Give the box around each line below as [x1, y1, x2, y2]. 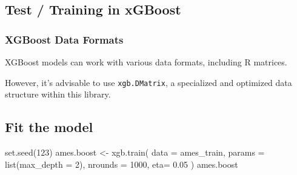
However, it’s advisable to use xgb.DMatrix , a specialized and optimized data [5, 76, 292, 88]
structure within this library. [5, 88, 111, 101]
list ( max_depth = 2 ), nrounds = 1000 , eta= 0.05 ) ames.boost [5, 157, 238, 170]
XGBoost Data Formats [5, 31, 124, 47]
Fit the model [5, 117, 93, 136]
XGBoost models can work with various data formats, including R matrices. [5, 56, 287, 68]
